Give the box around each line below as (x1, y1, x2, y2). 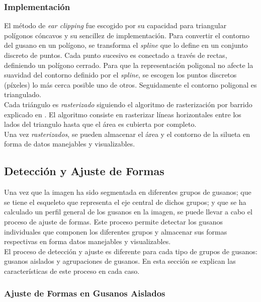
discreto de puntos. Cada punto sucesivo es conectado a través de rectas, (4, 50, 227, 60)
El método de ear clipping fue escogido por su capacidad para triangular (4, 20, 227, 31)
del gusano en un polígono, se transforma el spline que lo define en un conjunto (4, 40, 248, 50)
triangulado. (4, 89, 41, 100)
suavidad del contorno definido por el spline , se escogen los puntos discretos (4, 69, 237, 80)
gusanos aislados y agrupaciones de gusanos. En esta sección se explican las (4, 256, 236, 266)
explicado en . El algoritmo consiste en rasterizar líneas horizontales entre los (4, 109, 241, 119)
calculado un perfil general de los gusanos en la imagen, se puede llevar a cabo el (4, 206, 252, 217)
